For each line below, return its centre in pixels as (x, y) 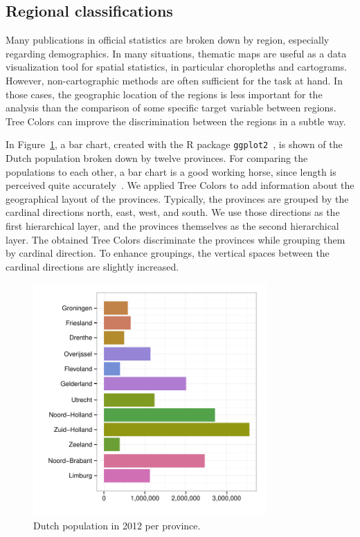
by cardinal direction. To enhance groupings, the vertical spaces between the (168, 253)
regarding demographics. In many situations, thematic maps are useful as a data (176, 53)
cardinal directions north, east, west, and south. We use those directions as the (173, 212)
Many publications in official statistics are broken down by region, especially (168, 40)
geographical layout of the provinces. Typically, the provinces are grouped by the (177, 198)
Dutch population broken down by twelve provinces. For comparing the (157, 158)
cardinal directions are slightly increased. (92, 266)
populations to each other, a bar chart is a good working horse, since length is (171, 171)
